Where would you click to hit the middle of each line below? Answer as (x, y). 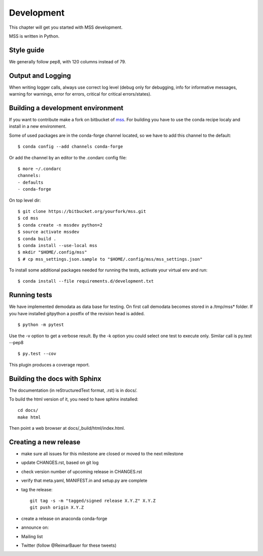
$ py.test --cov (37, 354)
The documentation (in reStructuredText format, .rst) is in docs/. (73, 390)
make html (29, 417)
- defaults (31, 182)
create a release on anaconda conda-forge (64, 518)
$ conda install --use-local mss (57, 245)
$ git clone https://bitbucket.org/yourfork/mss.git (82, 211)
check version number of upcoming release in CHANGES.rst (82, 471)
